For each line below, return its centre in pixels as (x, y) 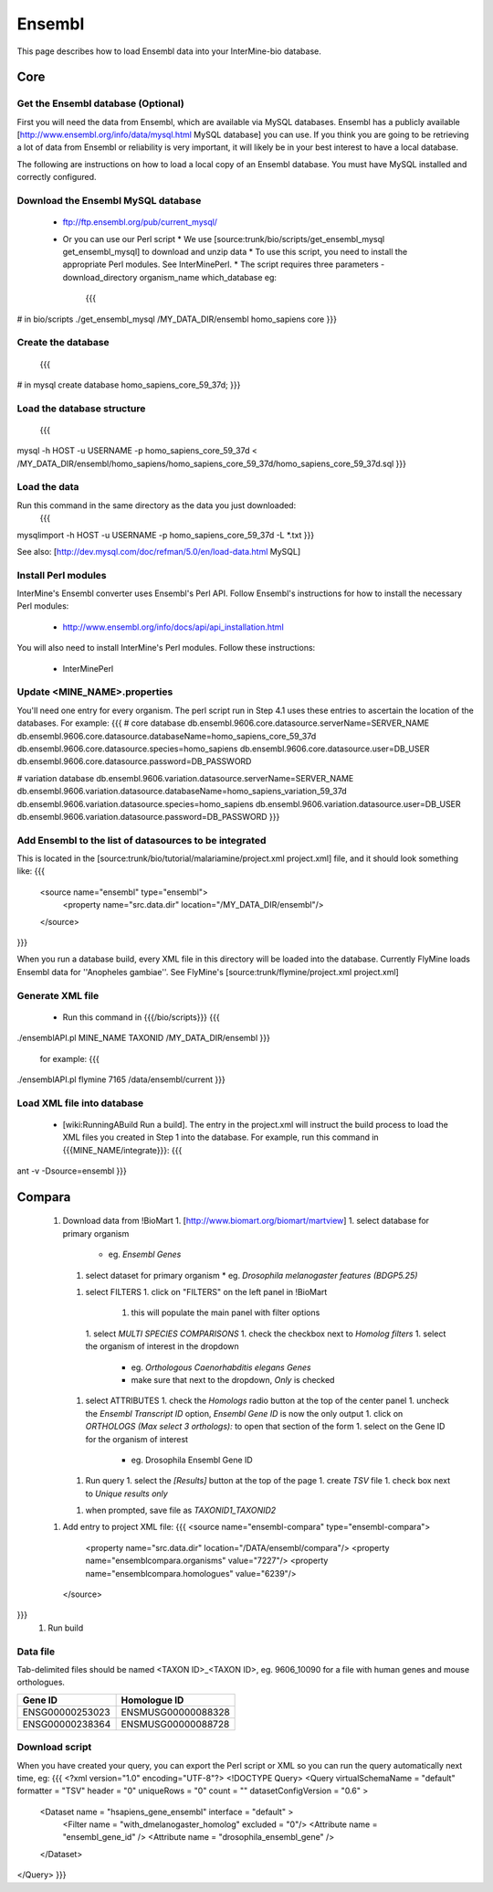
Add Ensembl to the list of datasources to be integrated (142, 840)
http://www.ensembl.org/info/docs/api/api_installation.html (173, 627)
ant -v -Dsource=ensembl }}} (72, 1171)
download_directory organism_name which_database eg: (170, 277)
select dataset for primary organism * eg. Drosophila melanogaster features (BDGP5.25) (252, 1275)
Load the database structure (81, 409)
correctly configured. (57, 177)
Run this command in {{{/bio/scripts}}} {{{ (141, 1017)
